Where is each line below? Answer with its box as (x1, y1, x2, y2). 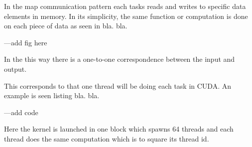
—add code (4, 107, 38, 117)
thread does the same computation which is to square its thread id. (4, 133, 209, 144)
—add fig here (4, 37, 47, 47)
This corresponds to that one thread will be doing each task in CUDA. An (4, 80, 232, 91)
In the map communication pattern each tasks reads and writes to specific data (4, 1, 246, 11)
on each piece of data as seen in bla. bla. (4, 20, 127, 31)
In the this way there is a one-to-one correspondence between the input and (4, 54, 235, 64)
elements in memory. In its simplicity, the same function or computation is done (4, 10, 248, 21)
